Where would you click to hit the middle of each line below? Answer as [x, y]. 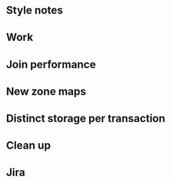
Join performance [51, 64]
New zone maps [46, 91]
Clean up [29, 146]
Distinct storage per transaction [86, 118]
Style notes [34, 10]
